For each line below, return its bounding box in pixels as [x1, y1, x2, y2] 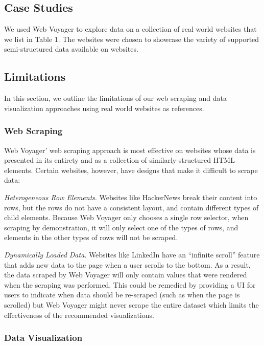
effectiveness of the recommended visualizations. [4, 309, 154, 320]
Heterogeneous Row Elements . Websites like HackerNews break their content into [4, 191, 257, 202]
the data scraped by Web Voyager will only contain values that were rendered [4, 269, 247, 280]
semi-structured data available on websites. [4, 44, 138, 54]
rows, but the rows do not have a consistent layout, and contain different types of [4, 202, 259, 212]
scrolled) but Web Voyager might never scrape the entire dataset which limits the [4, 299, 259, 310]
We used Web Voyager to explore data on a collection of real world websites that [4, 24, 257, 34]
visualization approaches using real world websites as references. [4, 102, 204, 113]
